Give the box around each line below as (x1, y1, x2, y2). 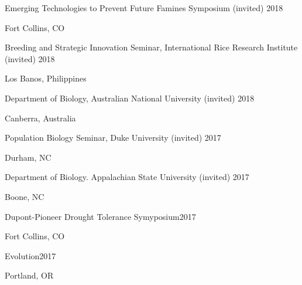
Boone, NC (5, 190, 44, 202)
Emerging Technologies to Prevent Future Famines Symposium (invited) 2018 (5, 2, 283, 13)
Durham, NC (5, 151, 52, 163)
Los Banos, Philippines (5, 72, 87, 84)
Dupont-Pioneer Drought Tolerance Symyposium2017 (5, 210, 196, 222)
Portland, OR (5, 269, 54, 281)
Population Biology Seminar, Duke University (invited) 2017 (5, 131, 221, 144)
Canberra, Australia (5, 111, 76, 124)
